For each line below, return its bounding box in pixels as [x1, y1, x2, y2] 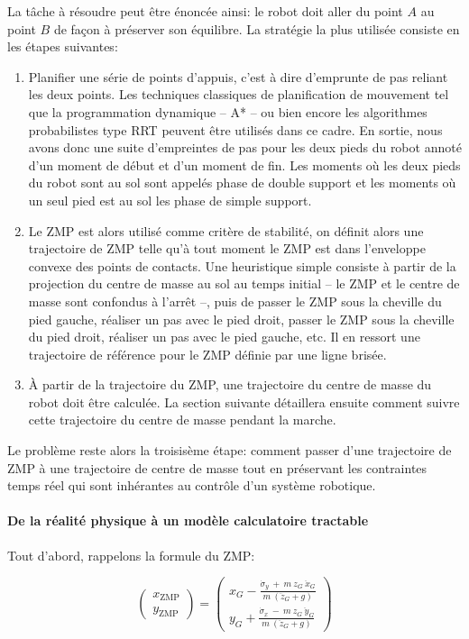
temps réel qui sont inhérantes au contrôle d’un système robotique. [7, 476, 376, 495]
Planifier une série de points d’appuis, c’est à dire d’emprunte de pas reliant [28, 67, 448, 86]
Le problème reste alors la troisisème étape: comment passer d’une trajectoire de [7, 441, 452, 460]
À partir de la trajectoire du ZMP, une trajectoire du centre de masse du [28, 375, 432, 394]
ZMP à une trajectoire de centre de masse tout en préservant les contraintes [7, 458, 428, 477]
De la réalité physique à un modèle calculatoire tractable [7, 511, 369, 530]
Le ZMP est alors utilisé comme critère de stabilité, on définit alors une [28, 221, 424, 240]
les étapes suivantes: [7, 37, 118, 56]
